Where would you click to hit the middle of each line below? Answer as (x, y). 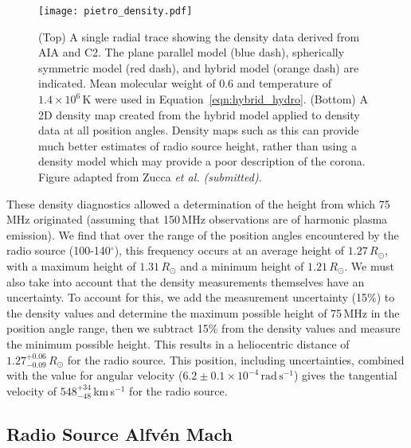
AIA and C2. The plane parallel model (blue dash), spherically (192, 52)
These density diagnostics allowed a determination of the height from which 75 (198, 203)
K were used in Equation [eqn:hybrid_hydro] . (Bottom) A (225, 99)
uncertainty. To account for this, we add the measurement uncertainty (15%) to (201, 297)
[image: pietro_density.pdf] (115, 11)
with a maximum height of (71, 265)
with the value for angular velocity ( (95, 375)
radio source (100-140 (59, 250)
